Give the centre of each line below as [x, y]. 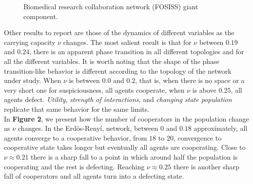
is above [204, 90]
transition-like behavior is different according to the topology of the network [118, 71]
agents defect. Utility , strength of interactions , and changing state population [118, 99]
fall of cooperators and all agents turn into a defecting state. [94, 176]
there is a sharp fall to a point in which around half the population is [134, 156]
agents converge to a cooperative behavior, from [76, 137]
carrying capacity [30, 42]
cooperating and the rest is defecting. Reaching [74, 166]
